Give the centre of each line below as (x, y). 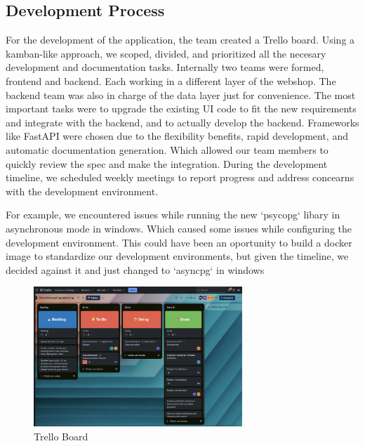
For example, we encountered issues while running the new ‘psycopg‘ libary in (173, 215)
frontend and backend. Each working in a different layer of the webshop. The (171, 80)
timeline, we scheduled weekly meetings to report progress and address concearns (180, 177)
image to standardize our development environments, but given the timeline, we (177, 256)
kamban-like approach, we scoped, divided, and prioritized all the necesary (166, 53)
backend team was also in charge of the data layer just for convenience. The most (181, 94)
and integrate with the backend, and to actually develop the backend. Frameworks (182, 122)
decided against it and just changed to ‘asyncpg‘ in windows (135, 269)
